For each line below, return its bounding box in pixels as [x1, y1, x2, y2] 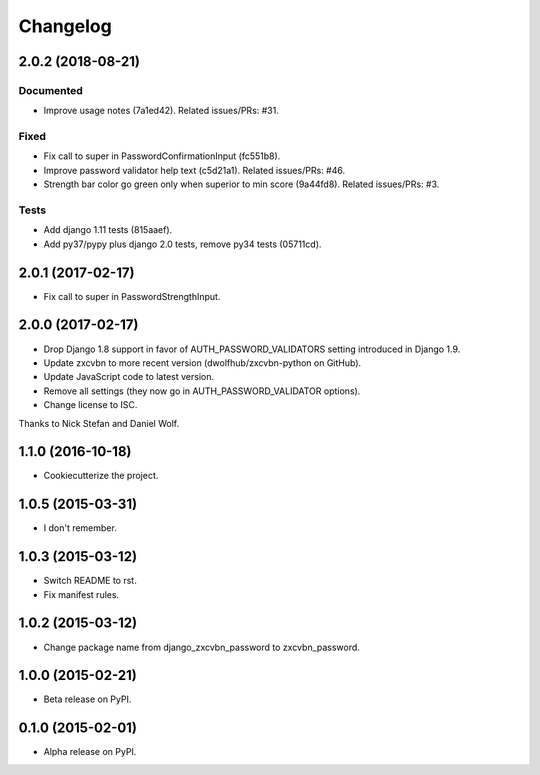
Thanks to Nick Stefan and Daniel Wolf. [18, 417, 180, 429]
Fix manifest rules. [43, 588, 120, 600]
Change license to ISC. [43, 399, 138, 411]
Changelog [18, 15, 112, 37]
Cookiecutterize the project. [43, 470, 159, 482]
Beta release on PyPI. [43, 693, 132, 705]
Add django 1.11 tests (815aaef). [43, 224, 173, 236]
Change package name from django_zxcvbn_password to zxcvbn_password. [43, 641, 360, 653]
